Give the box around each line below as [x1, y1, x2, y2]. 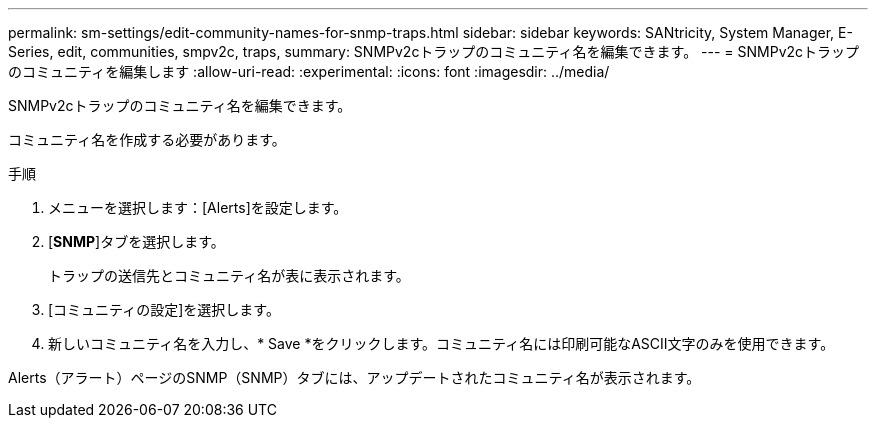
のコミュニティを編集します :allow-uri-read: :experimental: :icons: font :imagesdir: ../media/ [8, 63, 610, 80]
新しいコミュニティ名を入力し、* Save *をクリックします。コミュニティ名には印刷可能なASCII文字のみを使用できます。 [48, 335, 835, 352]
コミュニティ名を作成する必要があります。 [8, 131, 286, 148]
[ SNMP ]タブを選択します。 [48, 233, 225, 250]
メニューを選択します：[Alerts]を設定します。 [48, 199, 348, 216]
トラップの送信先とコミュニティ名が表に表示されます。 [48, 267, 410, 284]
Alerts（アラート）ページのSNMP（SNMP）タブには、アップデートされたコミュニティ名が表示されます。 [8, 369, 701, 386]
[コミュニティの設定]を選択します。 [48, 301, 280, 318]
